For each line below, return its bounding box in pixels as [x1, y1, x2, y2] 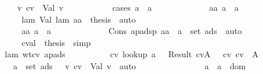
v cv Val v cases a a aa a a [17, 1, 239, 13]
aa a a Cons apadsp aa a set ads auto [21, 24, 242, 37]
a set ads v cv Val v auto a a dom [13, 59, 246, 72]
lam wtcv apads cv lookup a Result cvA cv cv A [4, 48, 259, 60]
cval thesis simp [21, 36, 91, 48]
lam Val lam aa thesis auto [21, 13, 136, 25]
